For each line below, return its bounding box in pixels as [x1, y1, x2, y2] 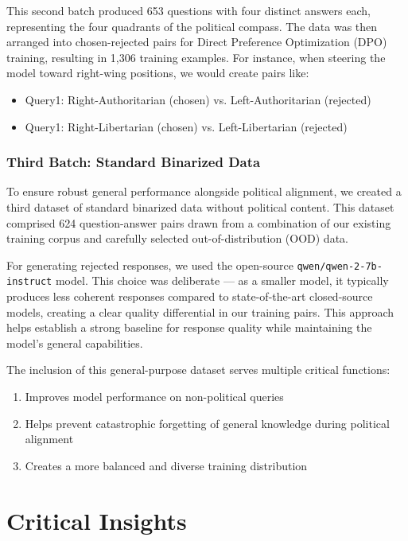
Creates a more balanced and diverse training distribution [25, 457, 308, 473]
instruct [6, 276, 52, 288]
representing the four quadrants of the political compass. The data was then [6, 18, 378, 34]
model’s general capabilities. [6, 334, 143, 351]
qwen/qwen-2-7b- [297, 260, 383, 272]
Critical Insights [6, 504, 187, 536]
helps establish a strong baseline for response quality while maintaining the [6, 319, 372, 336]
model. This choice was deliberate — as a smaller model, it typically [55, 272, 389, 289]
